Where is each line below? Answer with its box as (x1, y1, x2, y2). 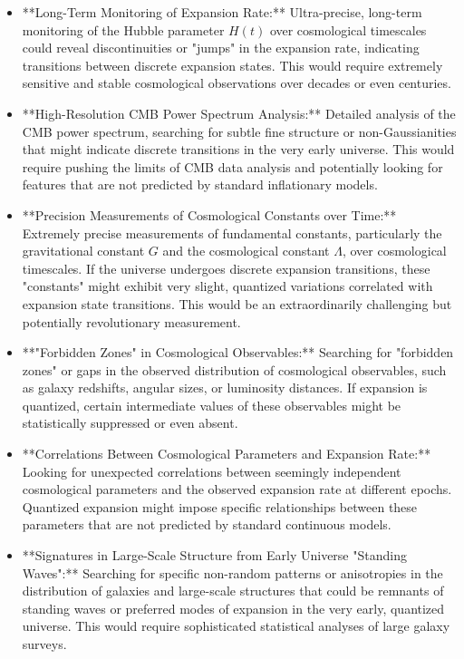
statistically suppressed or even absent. (22, 413, 238, 432)
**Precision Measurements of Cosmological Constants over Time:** (22, 205, 397, 224)
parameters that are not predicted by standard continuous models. (22, 515, 391, 534)
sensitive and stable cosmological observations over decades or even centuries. (22, 73, 451, 92)
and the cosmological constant (162, 241, 330, 260)
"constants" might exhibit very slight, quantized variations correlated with (22, 276, 433, 296)
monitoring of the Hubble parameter (22, 20, 225, 39)
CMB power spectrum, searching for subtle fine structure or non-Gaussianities (22, 121, 457, 141)
